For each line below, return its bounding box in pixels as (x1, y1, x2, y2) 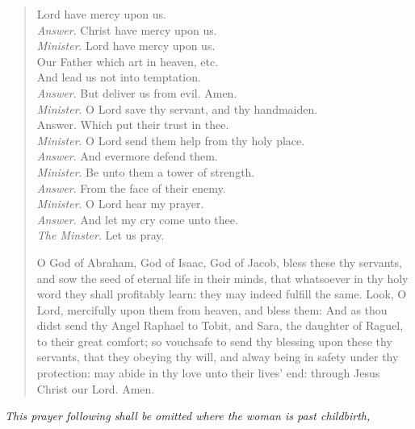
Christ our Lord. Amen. (36, 380, 155, 397)
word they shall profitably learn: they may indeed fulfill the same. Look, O (36, 285, 407, 302)
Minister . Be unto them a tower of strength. (36, 163, 255, 180)
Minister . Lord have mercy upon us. (36, 37, 216, 54)
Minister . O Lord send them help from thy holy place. (36, 131, 305, 148)
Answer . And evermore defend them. (36, 148, 218, 165)
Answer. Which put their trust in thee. (36, 116, 229, 133)
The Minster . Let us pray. (36, 227, 165, 244)
